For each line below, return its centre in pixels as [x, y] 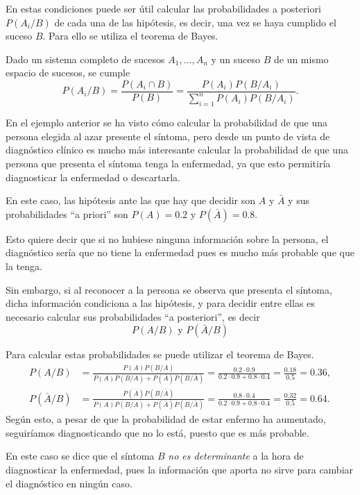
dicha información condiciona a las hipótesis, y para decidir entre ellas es [160, 303]
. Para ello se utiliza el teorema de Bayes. [130, 36]
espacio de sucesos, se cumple [68, 73]
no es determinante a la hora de [236, 456]
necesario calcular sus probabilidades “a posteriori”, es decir [133, 316]
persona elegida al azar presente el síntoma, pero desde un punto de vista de [168, 136]
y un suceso [235, 59]
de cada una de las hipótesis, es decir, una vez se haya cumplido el [195, 22]
